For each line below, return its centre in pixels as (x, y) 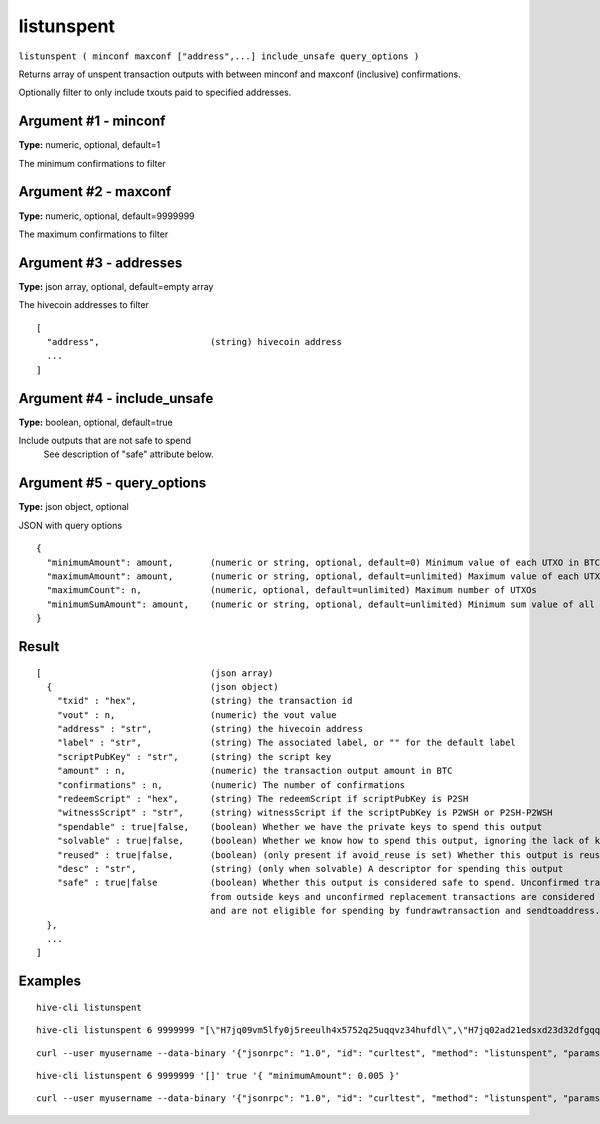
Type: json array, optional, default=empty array (116, 286)
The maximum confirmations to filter (93, 234)
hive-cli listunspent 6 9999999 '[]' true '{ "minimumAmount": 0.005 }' (218, 1075)
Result (39, 646)
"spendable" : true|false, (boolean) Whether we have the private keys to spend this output (299, 826)
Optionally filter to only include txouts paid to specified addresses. (155, 92)
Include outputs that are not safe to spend (105, 441)
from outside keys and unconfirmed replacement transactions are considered (402, 896)
